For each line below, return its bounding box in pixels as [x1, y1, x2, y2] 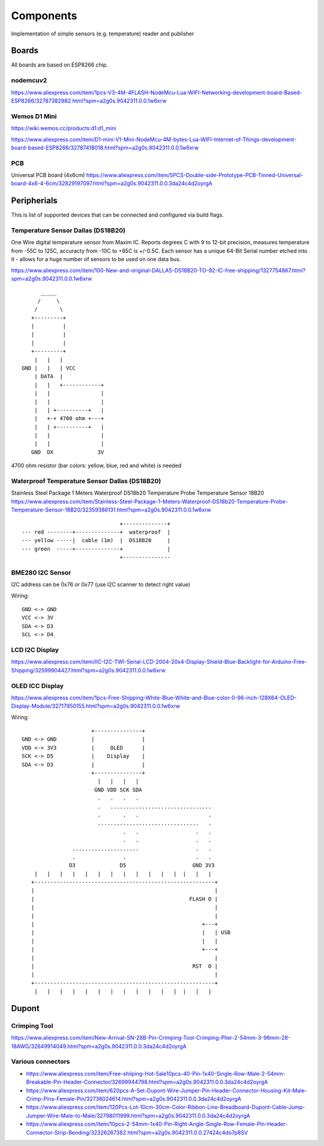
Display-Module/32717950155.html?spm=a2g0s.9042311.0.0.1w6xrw [11, 702, 181, 710]
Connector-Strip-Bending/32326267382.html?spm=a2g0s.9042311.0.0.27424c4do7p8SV [26, 1129, 248, 1136]
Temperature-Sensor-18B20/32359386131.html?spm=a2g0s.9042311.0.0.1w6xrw [11, 506, 211, 513]
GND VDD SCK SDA [94, 786, 142, 793]
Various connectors [11, 1057, 70, 1066]
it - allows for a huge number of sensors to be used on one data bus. [11, 256, 181, 263]
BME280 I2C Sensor [11, 568, 71, 576]
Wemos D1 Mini [11, 112, 57, 120]
